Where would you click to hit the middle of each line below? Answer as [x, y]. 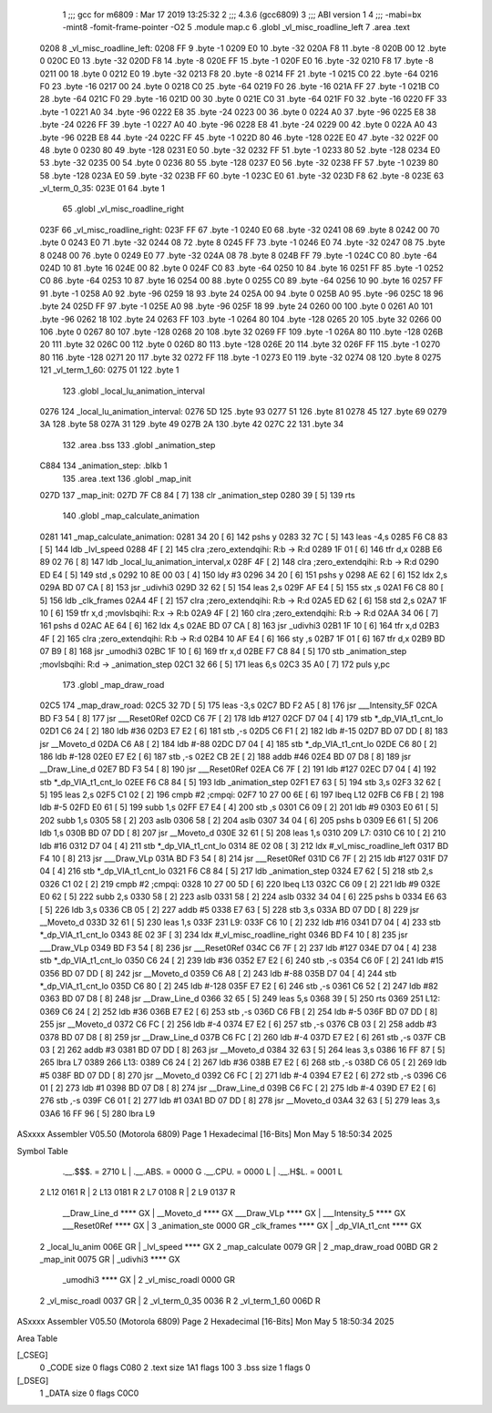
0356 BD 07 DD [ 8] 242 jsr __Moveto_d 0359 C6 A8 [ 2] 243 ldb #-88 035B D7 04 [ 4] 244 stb [218, 973]
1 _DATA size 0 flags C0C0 [89, 1393]
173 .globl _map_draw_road [113, 684]
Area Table [37, 1338]
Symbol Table [42, 1151]
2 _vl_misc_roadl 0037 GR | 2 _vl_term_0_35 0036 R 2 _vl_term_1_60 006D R [180, 1300]
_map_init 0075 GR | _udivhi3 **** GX [110, 1259]
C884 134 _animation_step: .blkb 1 [103, 466]
